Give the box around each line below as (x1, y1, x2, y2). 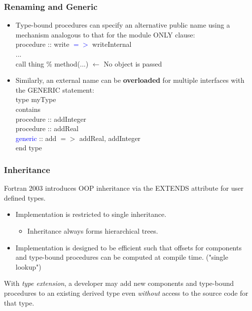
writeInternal (92, 39, 132, 49)
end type (15, 142, 42, 153)
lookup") (15, 261, 41, 272)
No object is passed (104, 58, 162, 69)
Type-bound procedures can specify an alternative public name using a (15, 20, 230, 30)
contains (15, 104, 41, 114)
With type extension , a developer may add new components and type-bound (4, 278, 234, 288)
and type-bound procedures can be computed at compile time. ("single (15, 252, 228, 262)
